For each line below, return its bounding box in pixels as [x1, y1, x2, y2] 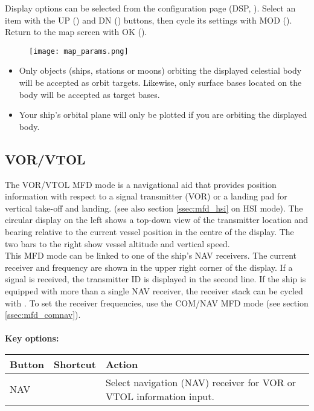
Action [105, 357, 138, 371]
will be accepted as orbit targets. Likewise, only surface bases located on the [19, 76, 302, 89]
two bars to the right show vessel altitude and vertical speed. [5, 237, 230, 250]
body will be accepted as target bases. [19, 88, 160, 100]
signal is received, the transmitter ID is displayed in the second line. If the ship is [5, 273, 306, 285]
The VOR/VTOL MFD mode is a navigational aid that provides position [5, 178, 277, 190]
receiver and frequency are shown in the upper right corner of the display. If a [5, 261, 293, 273]
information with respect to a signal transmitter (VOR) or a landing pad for [5, 190, 287, 202]
